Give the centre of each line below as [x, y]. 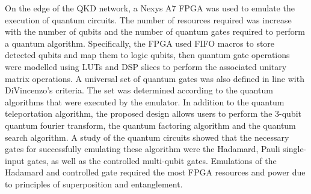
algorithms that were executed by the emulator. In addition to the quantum [145, 101]
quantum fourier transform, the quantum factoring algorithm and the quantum [150, 125]
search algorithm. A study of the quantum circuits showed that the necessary [147, 137]
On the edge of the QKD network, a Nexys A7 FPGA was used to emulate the [150, 8]
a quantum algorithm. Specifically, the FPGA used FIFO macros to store [140, 43]
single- [295, 149]
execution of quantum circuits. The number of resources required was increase [148, 19]
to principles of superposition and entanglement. [94, 184]
